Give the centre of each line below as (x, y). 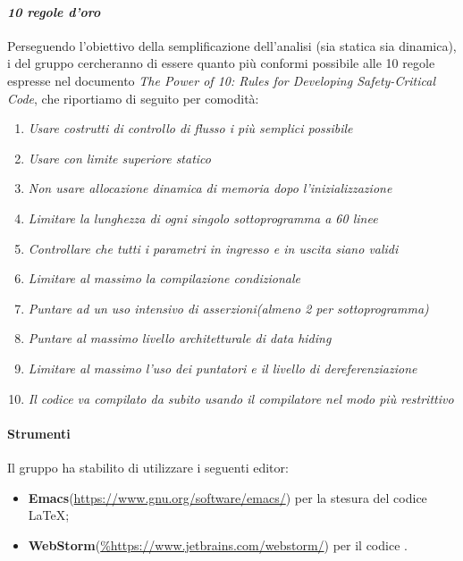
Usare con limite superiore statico (119, 158)
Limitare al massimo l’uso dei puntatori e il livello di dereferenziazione (223, 368)
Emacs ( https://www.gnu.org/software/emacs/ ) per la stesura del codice (227, 497)
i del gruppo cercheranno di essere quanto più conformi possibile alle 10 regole (221, 63)
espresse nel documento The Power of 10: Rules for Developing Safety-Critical (222, 80)
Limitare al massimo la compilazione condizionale (164, 278)
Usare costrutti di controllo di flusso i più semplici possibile (190, 128)
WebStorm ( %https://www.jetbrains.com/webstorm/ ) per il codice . (218, 544)
